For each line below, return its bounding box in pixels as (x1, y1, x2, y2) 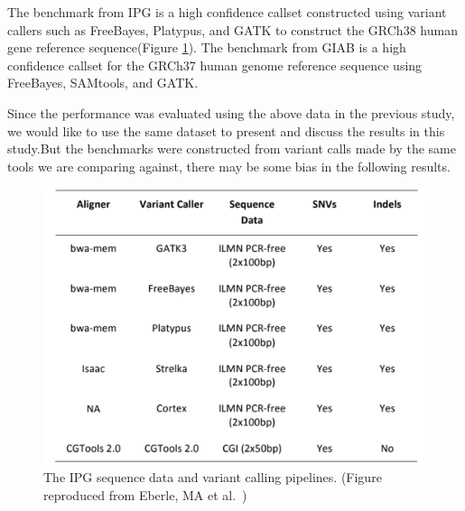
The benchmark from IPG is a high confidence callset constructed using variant (7, 3, 447, 21)
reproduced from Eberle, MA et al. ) (43, 486, 247, 505)
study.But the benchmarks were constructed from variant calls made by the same (7, 139, 456, 158)
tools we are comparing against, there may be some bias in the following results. (7, 156, 451, 175)
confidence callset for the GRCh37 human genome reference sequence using (7, 55, 423, 74)
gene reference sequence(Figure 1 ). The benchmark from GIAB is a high (7, 38, 406, 57)
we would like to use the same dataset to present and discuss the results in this (7, 121, 445, 140)
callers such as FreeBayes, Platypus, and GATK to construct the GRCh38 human (7, 20, 458, 39)
